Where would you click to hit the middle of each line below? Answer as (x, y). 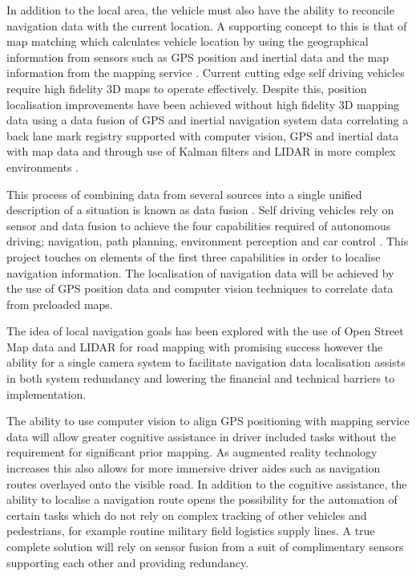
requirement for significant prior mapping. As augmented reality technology (192, 452)
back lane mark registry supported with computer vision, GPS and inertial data (203, 135)
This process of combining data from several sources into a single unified (184, 194)
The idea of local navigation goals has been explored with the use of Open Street (205, 331)
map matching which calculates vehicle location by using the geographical (188, 41)
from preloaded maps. (60, 304)
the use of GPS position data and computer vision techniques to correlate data (200, 288)
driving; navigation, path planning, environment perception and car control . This (208, 241)
